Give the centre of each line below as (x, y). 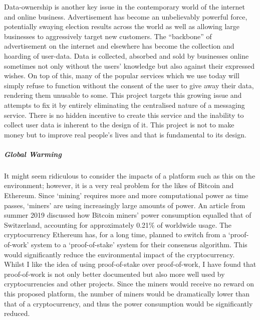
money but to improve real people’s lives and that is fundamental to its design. (125, 134)
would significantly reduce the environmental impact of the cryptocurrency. (119, 254)
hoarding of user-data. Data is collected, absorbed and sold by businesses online (126, 55)
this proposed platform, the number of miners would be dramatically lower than (127, 293)
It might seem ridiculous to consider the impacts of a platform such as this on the (130, 175)
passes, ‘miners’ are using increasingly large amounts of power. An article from (125, 205)
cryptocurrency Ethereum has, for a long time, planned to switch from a (115, 234)
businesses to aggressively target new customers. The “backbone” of (108, 36)
